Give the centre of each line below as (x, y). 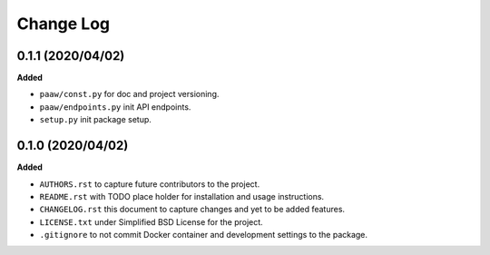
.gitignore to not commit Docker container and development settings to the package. (203, 235)
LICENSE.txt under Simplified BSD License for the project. (151, 221)
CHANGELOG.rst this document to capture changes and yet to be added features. (192, 210)
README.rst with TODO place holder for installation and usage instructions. (182, 196)
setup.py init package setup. (95, 120)
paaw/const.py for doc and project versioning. (129, 94)
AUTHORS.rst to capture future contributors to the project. (150, 184)
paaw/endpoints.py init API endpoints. (115, 107)
